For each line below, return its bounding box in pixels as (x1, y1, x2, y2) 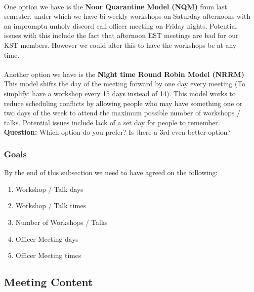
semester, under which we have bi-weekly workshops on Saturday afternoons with (4, 11, 251, 21)
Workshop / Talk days (15, 183, 84, 194)
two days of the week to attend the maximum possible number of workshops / (4, 108, 240, 118)
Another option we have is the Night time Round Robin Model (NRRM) (4, 69, 245, 79)
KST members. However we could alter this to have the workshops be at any (4, 39, 237, 50)
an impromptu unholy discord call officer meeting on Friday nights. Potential (4, 20, 237, 31)
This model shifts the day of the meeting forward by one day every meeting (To (4, 78, 246, 89)
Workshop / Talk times (15, 200, 86, 211)
